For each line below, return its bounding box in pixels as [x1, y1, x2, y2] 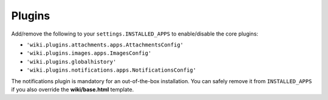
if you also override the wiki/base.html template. [11, 86, 134, 93]
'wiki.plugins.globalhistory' [26, 58, 117, 65]
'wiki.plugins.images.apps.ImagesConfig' [26, 50, 152, 57]
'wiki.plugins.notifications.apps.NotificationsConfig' [26, 67, 197, 73]
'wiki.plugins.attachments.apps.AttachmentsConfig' [26, 41, 184, 48]
